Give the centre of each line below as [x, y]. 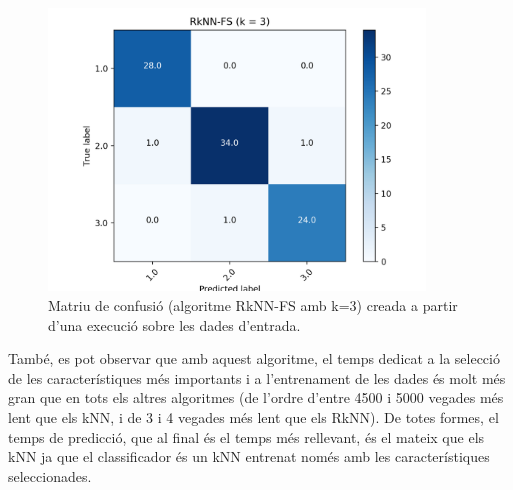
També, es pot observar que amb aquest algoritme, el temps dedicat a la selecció [254, 358]
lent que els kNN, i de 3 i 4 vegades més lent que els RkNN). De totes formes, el [253, 417]
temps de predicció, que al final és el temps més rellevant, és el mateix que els [246, 436]
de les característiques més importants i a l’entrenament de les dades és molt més [257, 377]
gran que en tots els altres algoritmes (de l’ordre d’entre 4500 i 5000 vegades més [256, 397]
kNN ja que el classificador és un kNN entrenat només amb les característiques [249, 456]
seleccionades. [50, 475]
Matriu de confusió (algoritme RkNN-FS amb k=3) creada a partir [253, 305]
